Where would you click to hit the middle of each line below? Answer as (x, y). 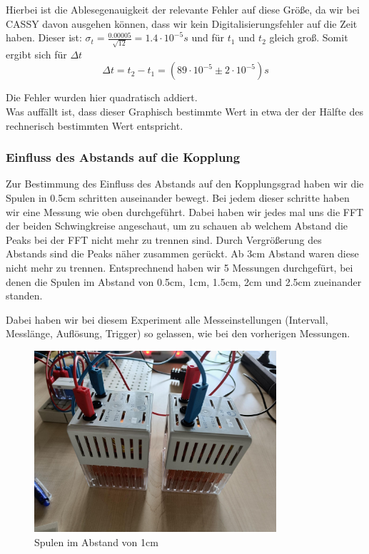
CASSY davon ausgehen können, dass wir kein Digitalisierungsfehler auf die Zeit (182, 23)
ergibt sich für (36, 54)
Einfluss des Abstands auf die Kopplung (123, 157)
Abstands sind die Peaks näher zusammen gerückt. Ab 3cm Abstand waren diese (182, 253)
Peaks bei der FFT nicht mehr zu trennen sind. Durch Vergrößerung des (164, 239)
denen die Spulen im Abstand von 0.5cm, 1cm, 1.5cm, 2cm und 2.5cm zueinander (184, 281)
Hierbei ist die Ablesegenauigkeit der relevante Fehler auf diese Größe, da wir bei (183, 9)
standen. (24, 296)
